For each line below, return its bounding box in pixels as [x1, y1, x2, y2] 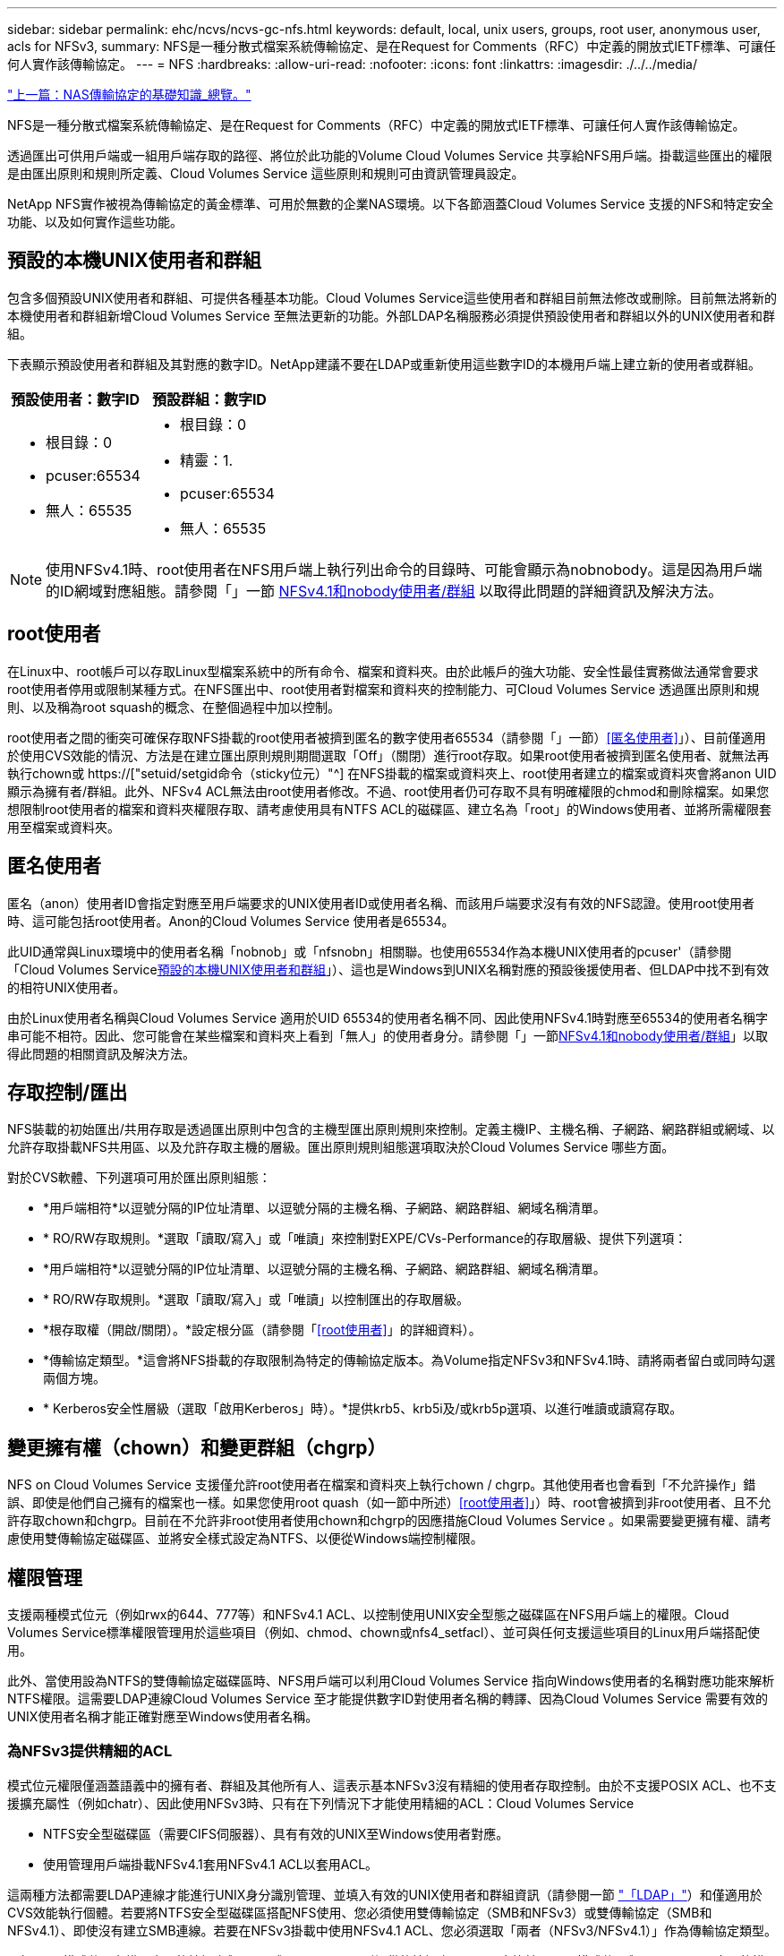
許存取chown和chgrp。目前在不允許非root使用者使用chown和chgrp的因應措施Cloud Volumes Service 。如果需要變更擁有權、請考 [7, 1513, 772, 1529]
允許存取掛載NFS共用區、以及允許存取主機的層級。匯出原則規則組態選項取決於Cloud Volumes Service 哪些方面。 [7, 1139, 675, 1155]
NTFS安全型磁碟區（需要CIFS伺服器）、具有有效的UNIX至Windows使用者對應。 [43, 1825, 509, 1841]
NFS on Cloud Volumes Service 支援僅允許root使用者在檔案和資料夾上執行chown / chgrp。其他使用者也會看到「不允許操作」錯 [7, 1477, 756, 1493]
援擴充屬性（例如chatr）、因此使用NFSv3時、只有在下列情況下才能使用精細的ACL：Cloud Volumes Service [7, 1795, 635, 1811]
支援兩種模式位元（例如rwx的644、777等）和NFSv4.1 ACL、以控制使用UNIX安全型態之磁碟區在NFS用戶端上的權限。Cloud [7, 1607, 729, 1623]
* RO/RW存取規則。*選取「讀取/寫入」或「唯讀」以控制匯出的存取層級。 [43, 1291, 470, 1308]
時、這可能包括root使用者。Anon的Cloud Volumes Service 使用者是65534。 [7, 913, 455, 929]
